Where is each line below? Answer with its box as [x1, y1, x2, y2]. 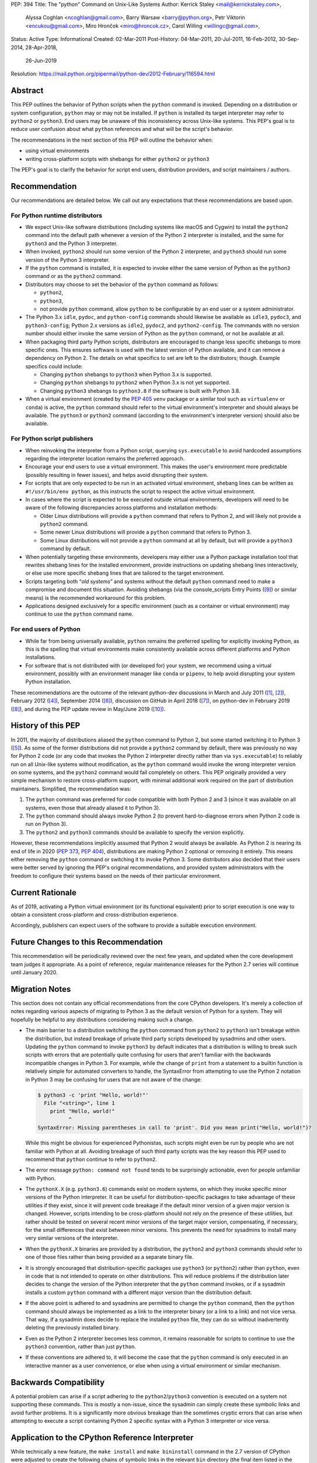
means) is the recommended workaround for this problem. [25, 594, 166, 601]
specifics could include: [25, 363, 83, 370]
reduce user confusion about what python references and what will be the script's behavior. [11, 126, 234, 133]
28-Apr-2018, [25, 44, 58, 51]
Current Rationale [11, 887, 77, 898]
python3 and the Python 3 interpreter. [25, 240, 118, 247]
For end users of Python [11, 625, 81, 633]
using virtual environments [25, 147, 90, 154]
